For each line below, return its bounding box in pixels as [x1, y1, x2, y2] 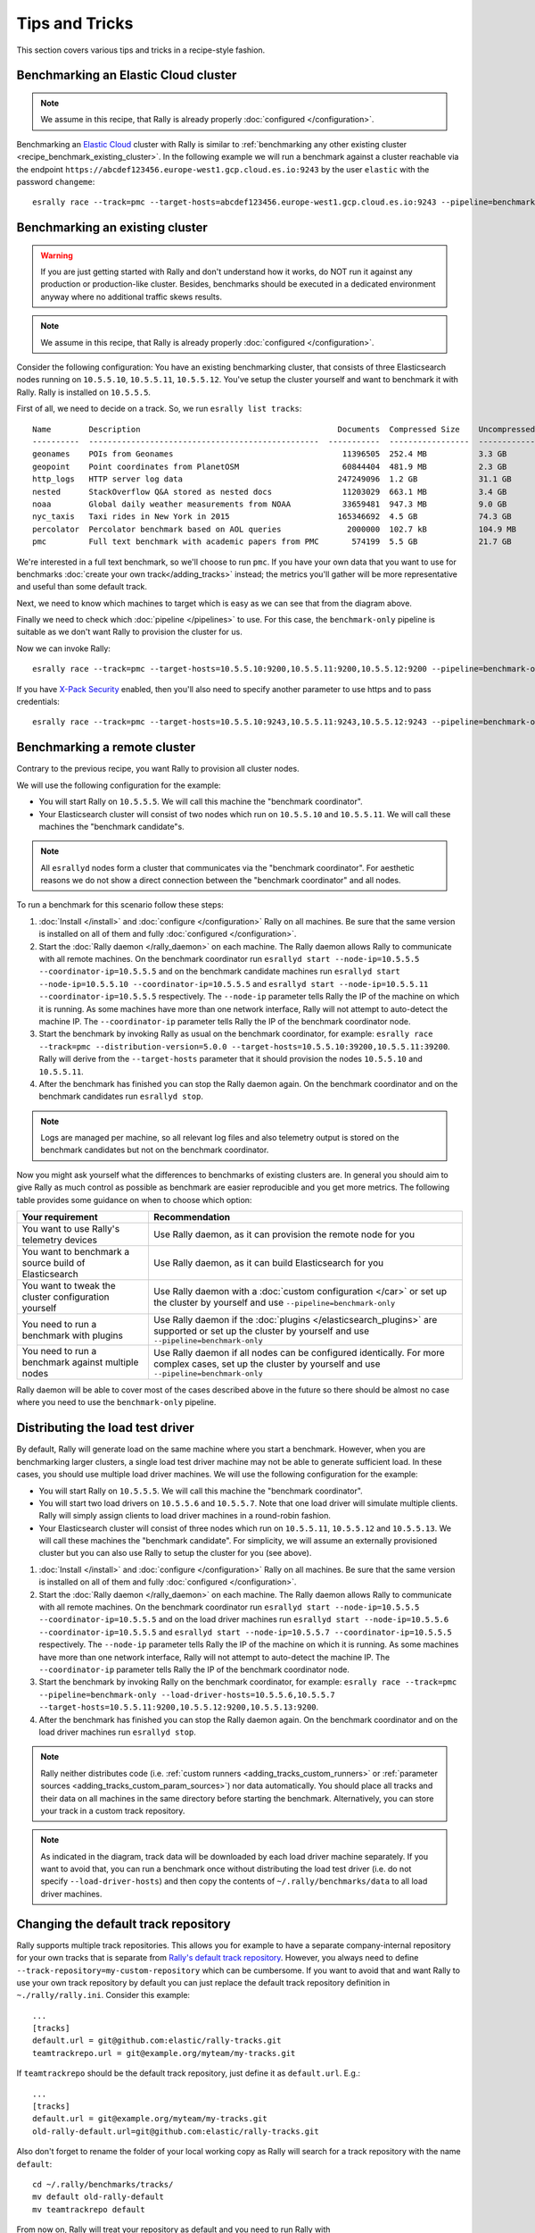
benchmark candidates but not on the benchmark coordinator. [40, 1144, 269, 1156]
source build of [21, 1257, 86, 1269]
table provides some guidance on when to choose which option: [16, 1194, 252, 1205]
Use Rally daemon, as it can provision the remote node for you [152, 1228, 416, 1241]
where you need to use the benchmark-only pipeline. [16, 1397, 217, 1408]
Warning [40, 250, 73, 261]
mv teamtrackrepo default [32, 2204, 146, 2214]
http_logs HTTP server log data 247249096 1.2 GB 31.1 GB [32, 474, 512, 484]
